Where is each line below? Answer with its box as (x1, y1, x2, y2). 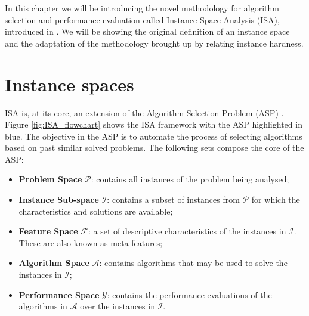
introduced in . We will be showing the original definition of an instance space (5, 25, 290, 38)
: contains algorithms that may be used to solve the (99, 256, 288, 269)
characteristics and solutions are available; (18, 205, 173, 217)
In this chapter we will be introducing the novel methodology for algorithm (5, 2, 279, 14)
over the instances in (80, 300, 155, 312)
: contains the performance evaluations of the (107, 288, 272, 300)
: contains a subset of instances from (107, 193, 240, 206)
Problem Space (18, 173, 82, 185)
